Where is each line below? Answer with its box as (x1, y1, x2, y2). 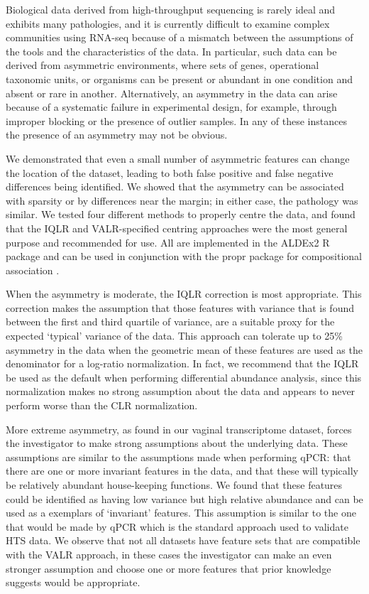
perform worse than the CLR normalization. (6, 398, 198, 413)
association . (6, 262, 60, 277)
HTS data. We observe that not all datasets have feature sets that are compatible (6, 533, 360, 548)
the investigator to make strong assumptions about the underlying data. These (6, 436, 348, 450)
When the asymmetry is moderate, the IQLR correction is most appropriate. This (6, 286, 362, 301)
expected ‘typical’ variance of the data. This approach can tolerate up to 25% (6, 328, 343, 343)
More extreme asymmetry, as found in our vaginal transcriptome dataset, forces (6, 421, 352, 436)
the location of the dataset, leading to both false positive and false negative (6, 165, 334, 180)
